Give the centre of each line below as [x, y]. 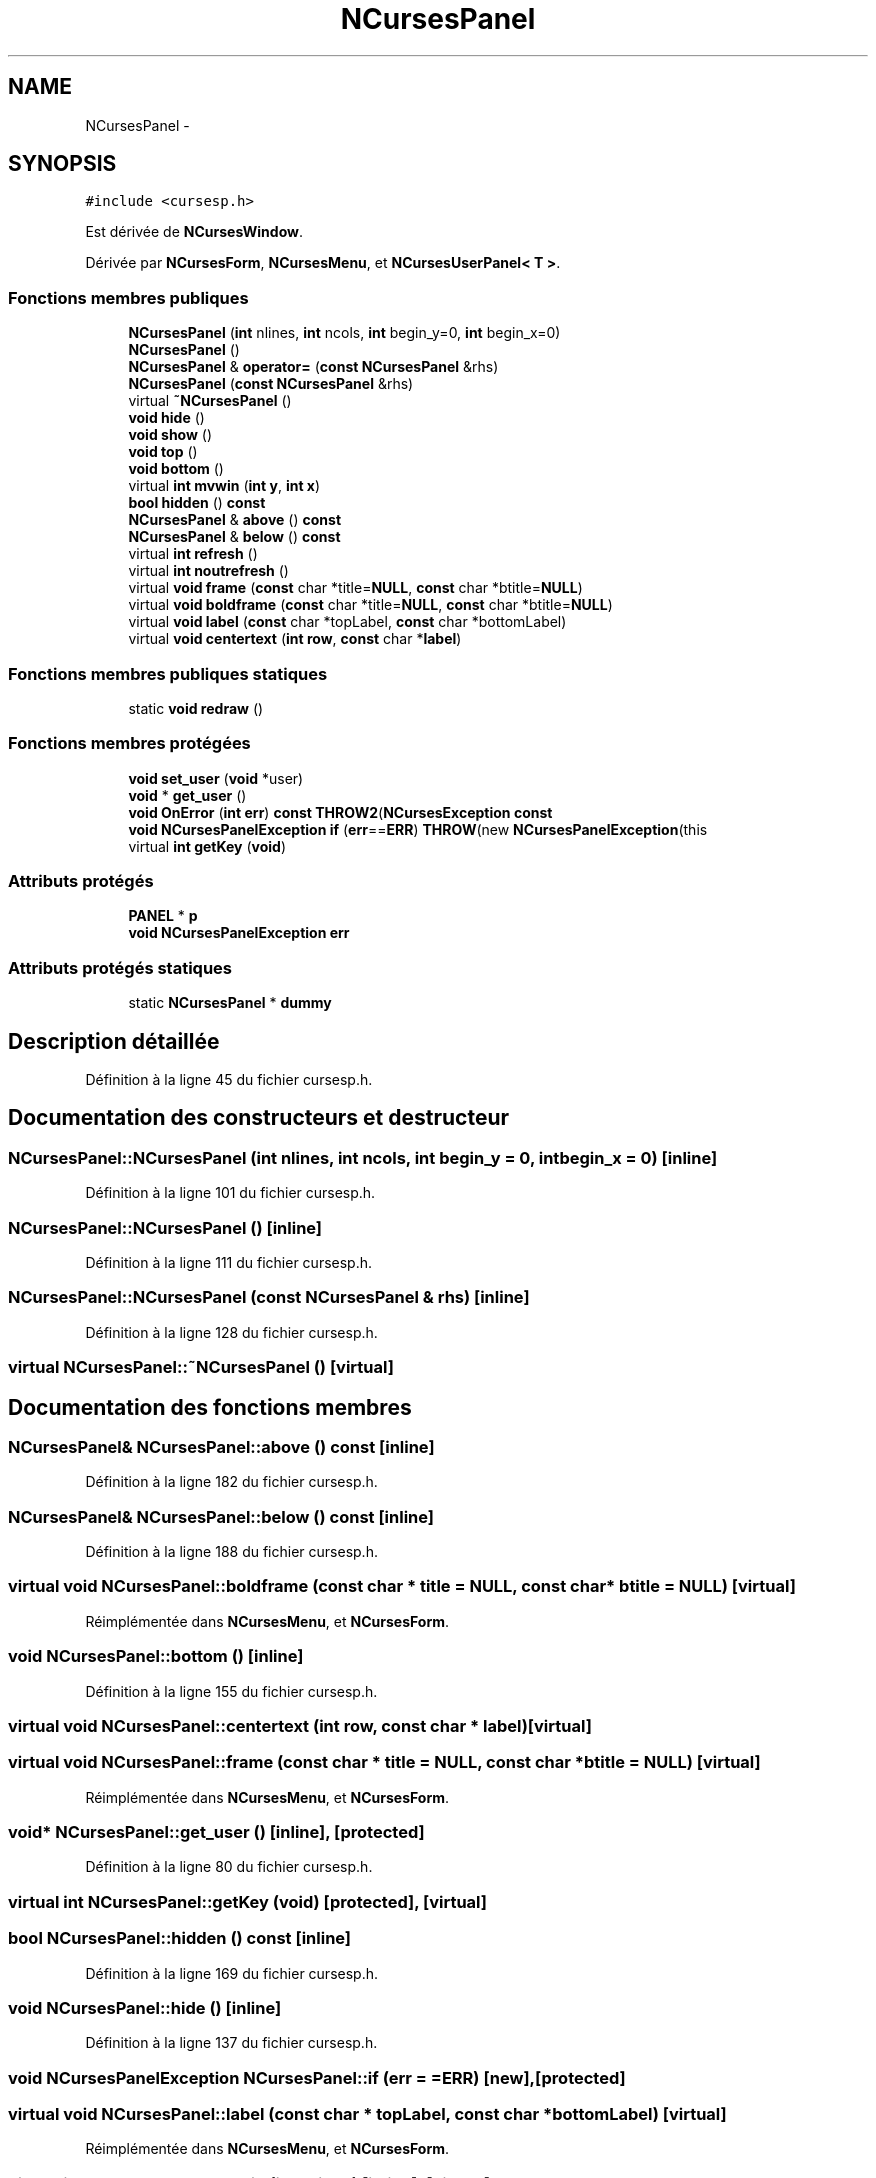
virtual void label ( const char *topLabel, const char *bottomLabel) [347, 622]
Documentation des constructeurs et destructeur [259, 1118]
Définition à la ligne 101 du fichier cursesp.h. [230, 1193]
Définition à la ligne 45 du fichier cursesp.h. [229, 1080]
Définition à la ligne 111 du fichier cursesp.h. [229, 1262]
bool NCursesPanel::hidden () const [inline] [180, 1938]
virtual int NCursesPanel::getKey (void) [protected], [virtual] [247, 1901]
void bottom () [176, 469]
